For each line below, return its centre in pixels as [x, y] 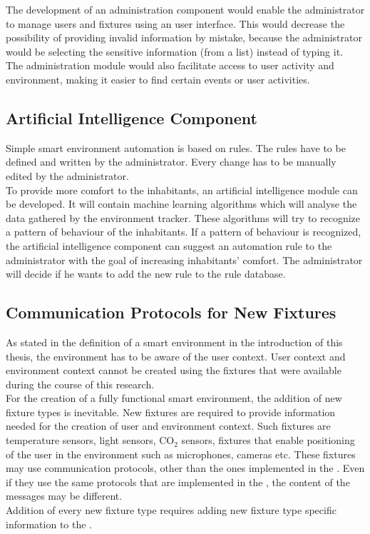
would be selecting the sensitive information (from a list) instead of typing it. [174, 51]
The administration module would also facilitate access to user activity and [170, 65]
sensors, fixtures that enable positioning [268, 440]
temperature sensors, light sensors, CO [90, 440]
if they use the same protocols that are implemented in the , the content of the [178, 482]
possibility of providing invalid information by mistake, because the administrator [184, 37]
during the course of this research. [80, 384]
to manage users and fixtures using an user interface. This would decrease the [175, 23]
